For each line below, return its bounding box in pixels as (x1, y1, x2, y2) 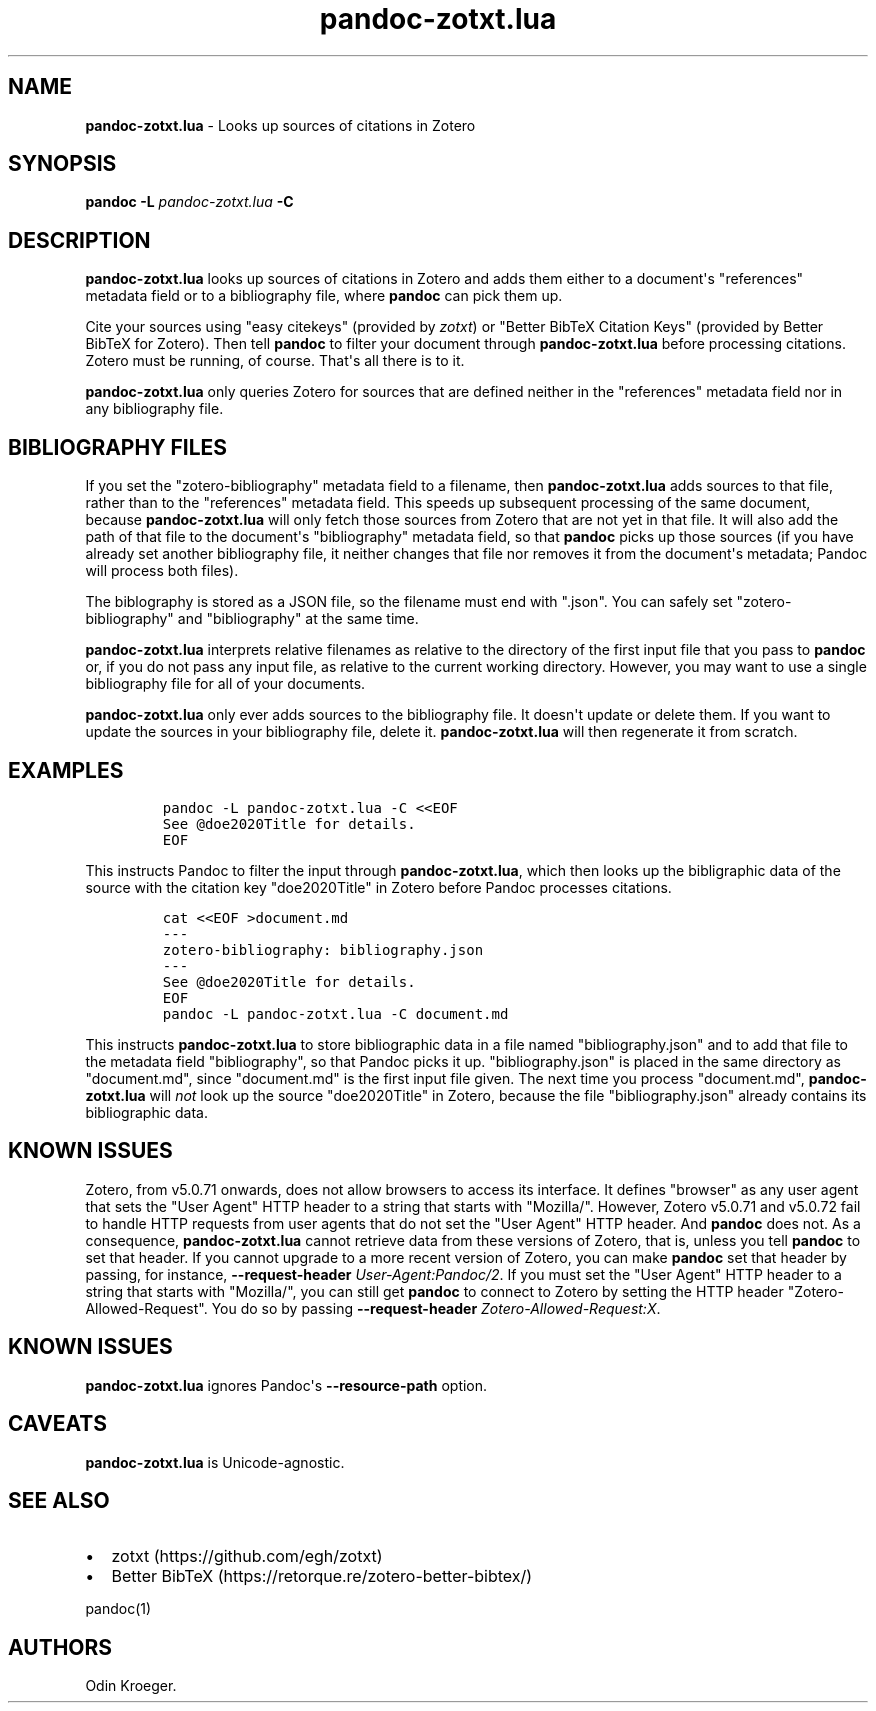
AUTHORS (8, 1634, 113, 1660)
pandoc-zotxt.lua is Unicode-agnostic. (85, 1453, 345, 1471)
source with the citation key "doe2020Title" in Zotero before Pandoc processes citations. (85, 878, 672, 896)
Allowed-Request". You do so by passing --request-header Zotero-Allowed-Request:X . (85, 1299, 661, 1317)
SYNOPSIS (8, 151, 117, 177)
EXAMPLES (8, 757, 124, 783)
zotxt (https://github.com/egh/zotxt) (111, 1546, 383, 1567)
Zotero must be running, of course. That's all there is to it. (85, 352, 465, 370)
